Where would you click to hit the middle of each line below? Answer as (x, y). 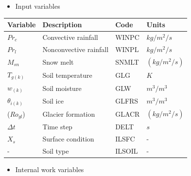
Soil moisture (62, 88)
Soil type (56, 151)
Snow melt (58, 62)
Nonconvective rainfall (76, 49)
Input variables (38, 6)
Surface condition (68, 139)
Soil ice (53, 101)
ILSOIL (127, 151)
